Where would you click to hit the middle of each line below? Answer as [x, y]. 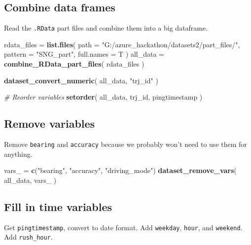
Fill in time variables [58, 206]
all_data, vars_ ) [30, 180]
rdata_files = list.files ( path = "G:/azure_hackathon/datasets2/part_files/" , [122, 44]
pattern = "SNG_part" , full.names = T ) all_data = [84, 54]
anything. [18, 154]
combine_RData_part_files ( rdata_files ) [74, 64]
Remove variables [50, 123]
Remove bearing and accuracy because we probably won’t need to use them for [125, 144]
